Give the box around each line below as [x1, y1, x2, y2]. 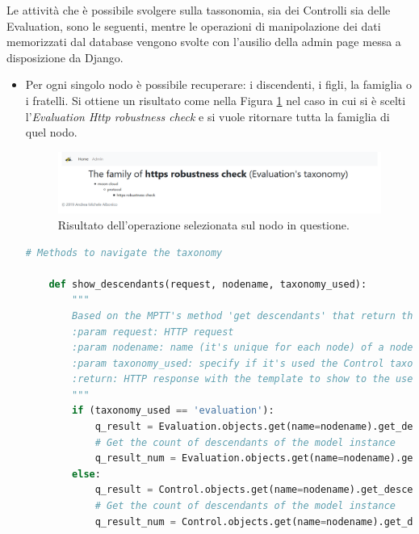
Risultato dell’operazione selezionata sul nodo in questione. [57, 216, 350, 233]
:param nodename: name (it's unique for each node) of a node [72, 342, 413, 354]
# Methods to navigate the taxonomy [25, 246, 223, 259]
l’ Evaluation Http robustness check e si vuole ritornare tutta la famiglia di [25, 107, 390, 124]
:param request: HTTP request [72, 326, 234, 338]
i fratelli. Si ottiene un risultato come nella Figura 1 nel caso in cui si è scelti [25, 91, 406, 108]
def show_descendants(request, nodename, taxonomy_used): [48, 278, 367, 290]
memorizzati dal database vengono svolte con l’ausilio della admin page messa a [6, 33, 401, 50]
